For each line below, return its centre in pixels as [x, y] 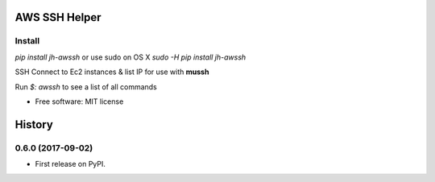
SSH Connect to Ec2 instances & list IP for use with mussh [112, 72]
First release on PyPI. [70, 164]
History [34, 124]
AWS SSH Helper [58, 17]
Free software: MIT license [79, 101]
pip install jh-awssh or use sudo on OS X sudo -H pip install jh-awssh [130, 57]
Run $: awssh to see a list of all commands [86, 87]
